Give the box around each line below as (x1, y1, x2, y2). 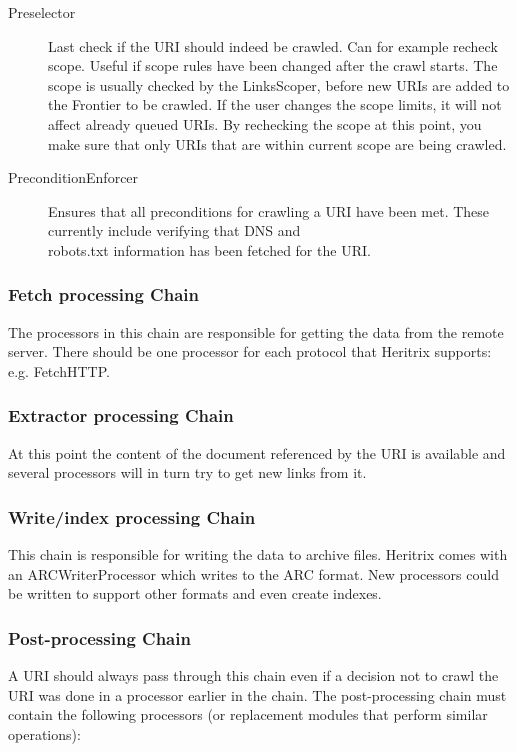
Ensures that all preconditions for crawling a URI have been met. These (48, 200, 490, 221)
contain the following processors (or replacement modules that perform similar (8, 704, 488, 725)
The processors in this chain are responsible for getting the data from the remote (8, 321, 504, 342)
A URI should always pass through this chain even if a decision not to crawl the (8, 665, 499, 686)
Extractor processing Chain (8, 403, 234, 428)
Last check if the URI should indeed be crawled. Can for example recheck (48, 35, 498, 56)
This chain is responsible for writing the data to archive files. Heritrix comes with (8, 544, 508, 565)
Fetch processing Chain (8, 282, 199, 307)
